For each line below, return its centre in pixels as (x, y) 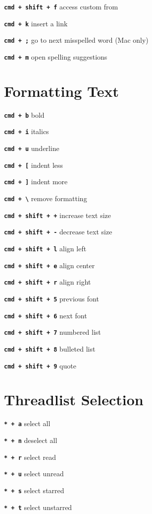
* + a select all (27, 423)
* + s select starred (34, 490)
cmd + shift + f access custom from (61, 6)
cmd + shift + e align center (50, 265)
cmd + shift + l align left (45, 248)
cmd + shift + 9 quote (40, 365)
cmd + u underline (32, 148)
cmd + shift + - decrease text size (58, 232)
